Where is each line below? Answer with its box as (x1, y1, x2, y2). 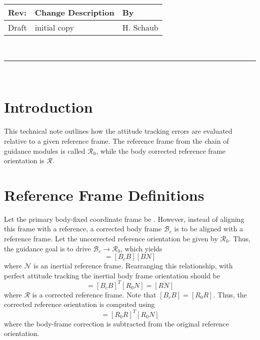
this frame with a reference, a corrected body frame (4, 223, 162, 234)
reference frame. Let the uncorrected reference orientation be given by (4, 233, 218, 243)
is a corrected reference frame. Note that (32, 289, 156, 299)
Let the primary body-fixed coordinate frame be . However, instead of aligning (4, 213, 244, 224)
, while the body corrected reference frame (96, 145, 225, 156)
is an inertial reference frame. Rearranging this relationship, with (33, 260, 233, 271)
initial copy (34, 22, 74, 33)
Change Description (34, 7, 114, 18)
